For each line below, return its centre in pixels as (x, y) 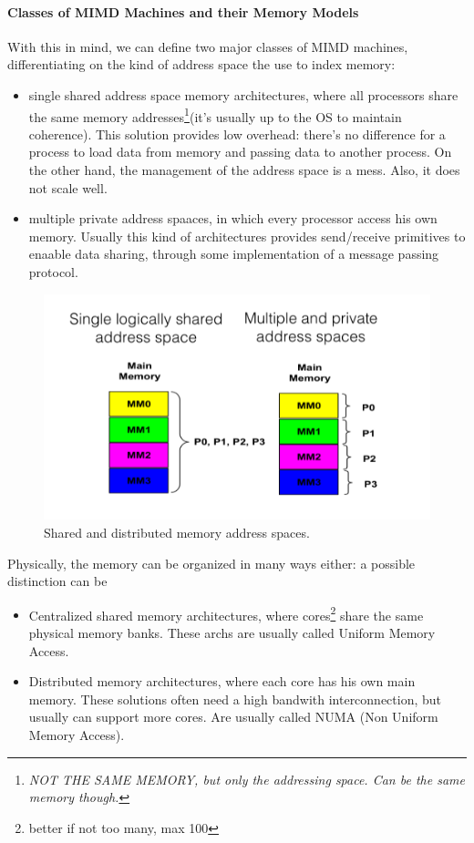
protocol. (53, 271)
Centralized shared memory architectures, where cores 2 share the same (226, 613)
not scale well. (68, 187)
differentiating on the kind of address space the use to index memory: (201, 64)
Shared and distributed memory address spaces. (177, 532)
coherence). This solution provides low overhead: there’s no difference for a (237, 134)
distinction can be (57, 581)
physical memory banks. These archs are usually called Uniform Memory (232, 633)
